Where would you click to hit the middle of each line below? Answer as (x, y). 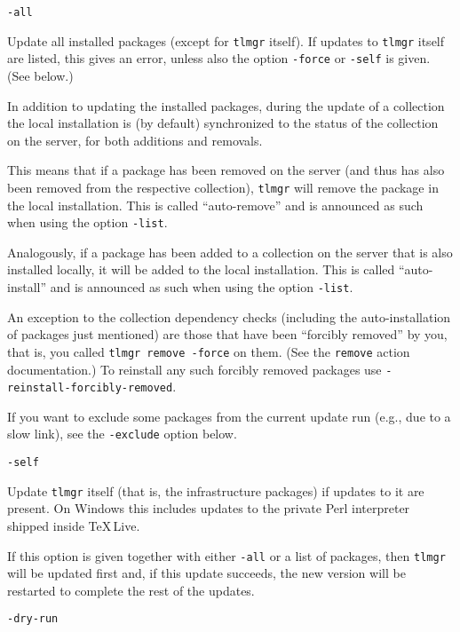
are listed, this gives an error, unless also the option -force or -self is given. (219, 58)
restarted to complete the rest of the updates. (131, 590)
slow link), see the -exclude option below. (122, 434)
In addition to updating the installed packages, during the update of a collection (226, 105)
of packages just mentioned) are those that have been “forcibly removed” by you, (227, 334)
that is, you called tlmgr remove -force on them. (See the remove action (209, 351)
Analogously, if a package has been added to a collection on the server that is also (230, 252)
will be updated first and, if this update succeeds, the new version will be (206, 573)
